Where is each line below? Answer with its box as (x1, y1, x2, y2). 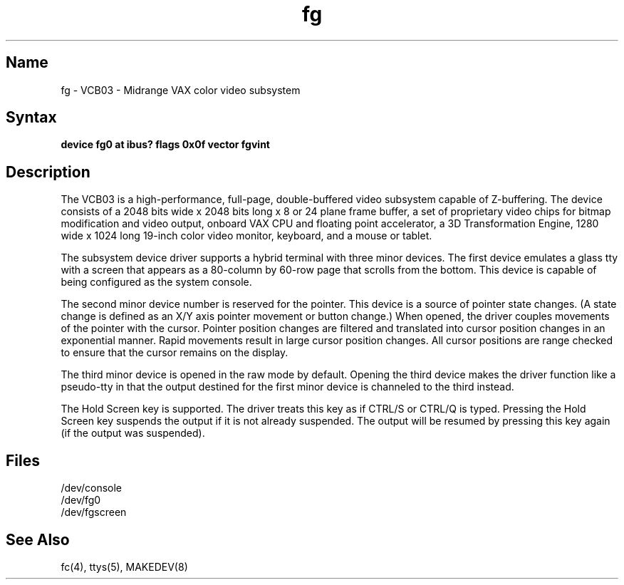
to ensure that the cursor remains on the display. (61, 346, 288, 359)
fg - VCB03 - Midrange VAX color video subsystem (61, 83, 301, 96)
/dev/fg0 (61, 494, 101, 507)
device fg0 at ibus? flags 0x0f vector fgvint (61, 138, 270, 151)
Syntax (6, 108, 57, 127)
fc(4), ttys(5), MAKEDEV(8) (61, 560, 188, 573)
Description (6, 162, 90, 181)
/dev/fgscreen (61, 506, 127, 519)
